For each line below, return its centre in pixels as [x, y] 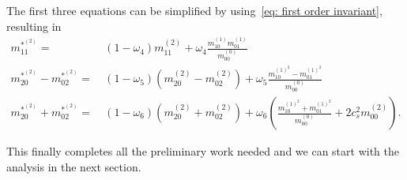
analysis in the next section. [74, 166]
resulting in [34, 26]
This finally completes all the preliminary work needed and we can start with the [203, 151]
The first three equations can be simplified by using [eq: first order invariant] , [194, 10]
